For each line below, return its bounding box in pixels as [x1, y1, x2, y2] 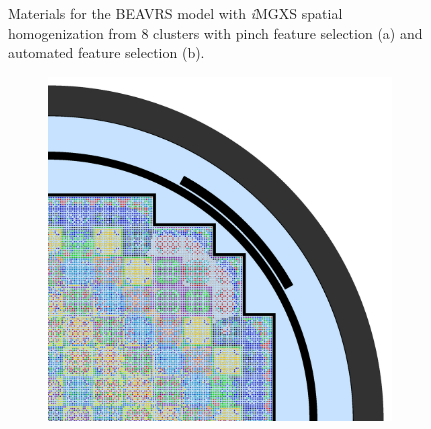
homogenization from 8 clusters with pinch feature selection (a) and [8, 22, 423, 43]
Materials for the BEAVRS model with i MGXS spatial [8, 3, 343, 23]
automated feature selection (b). [8, 42, 205, 63]
